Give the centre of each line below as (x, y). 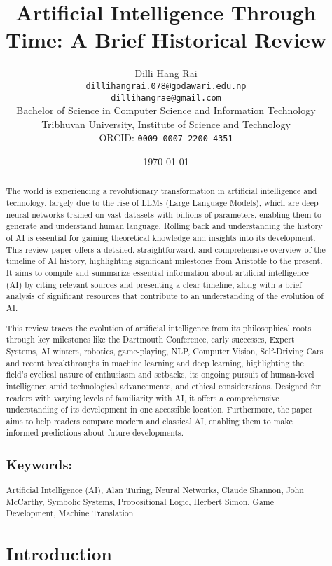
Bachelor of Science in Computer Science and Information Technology (166, 110)
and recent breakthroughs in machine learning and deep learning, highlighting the (155, 363)
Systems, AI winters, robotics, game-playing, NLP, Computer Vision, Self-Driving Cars (165, 351)
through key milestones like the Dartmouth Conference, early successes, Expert (150, 339)
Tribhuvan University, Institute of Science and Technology (166, 124)
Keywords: (39, 464)
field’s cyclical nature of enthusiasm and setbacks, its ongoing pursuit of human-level (160, 374)
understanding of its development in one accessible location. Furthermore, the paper (159, 409)
